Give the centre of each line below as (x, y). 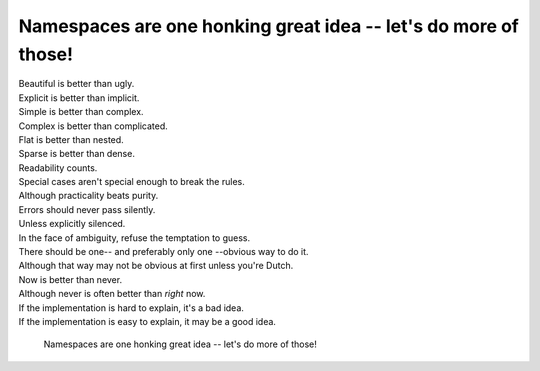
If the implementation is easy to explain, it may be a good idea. (147, 321)
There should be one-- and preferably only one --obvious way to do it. (163, 252)
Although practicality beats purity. (88, 196)
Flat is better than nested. (71, 139)
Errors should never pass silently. (87, 209)
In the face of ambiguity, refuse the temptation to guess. (134, 237)
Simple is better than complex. (81, 112)
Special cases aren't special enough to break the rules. (131, 182)
